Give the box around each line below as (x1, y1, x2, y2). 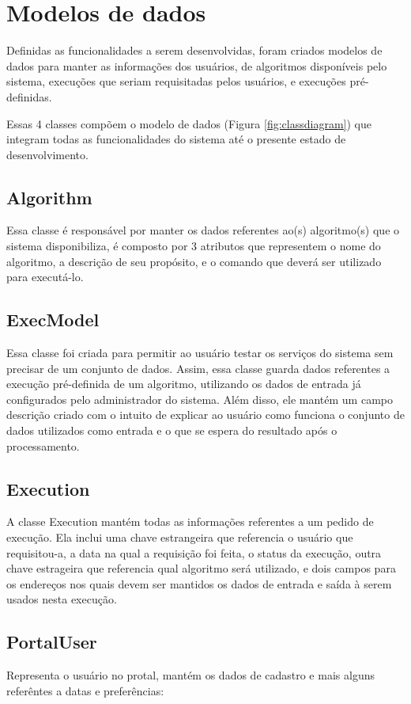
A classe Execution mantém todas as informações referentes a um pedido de (6, 513, 374, 530)
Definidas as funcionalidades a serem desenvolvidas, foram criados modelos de (6, 42, 383, 59)
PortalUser (6, 630, 97, 654)
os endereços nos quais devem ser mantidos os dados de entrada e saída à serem (6, 575, 392, 592)
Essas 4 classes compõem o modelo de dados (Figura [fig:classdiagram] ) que (6, 115, 371, 131)
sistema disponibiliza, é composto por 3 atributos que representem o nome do (6, 238, 381, 254)
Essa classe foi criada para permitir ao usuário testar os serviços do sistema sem (6, 344, 394, 361)
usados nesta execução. (6, 591, 117, 607)
